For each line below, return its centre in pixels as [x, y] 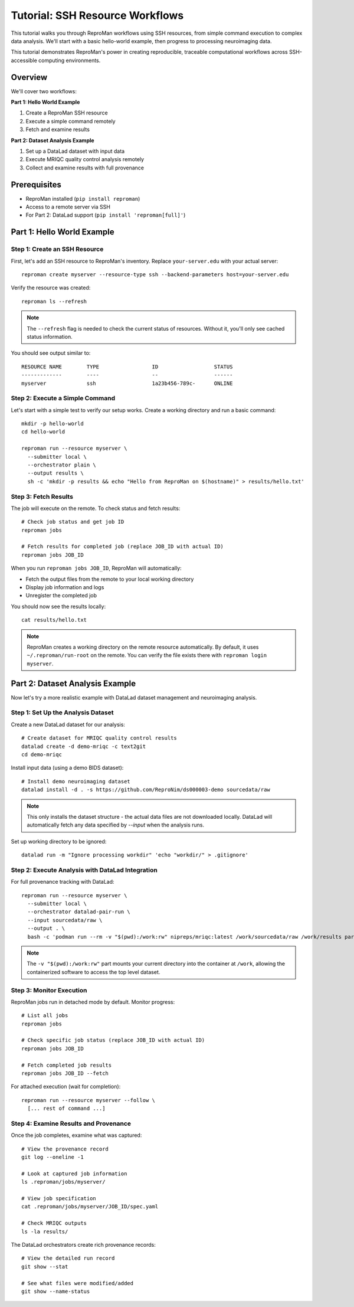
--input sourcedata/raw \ [65, 920]
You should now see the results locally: [58, 606]
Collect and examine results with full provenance [85, 168]
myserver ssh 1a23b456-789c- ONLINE [127, 383]
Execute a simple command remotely [71, 121]
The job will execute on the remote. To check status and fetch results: [96, 508]
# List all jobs [45, 1016]
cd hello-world [43, 432]
